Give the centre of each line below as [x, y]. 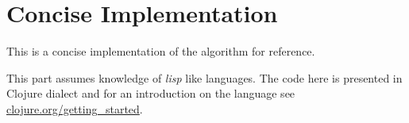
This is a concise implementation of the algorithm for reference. [161, 51]
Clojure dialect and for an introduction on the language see [151, 93]
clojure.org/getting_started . [75, 108]
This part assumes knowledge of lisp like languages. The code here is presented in [204, 77]
